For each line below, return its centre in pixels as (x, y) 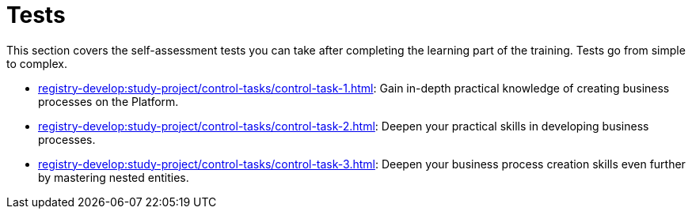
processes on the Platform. (108, 101)
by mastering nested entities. (114, 177)
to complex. (37, 63)
